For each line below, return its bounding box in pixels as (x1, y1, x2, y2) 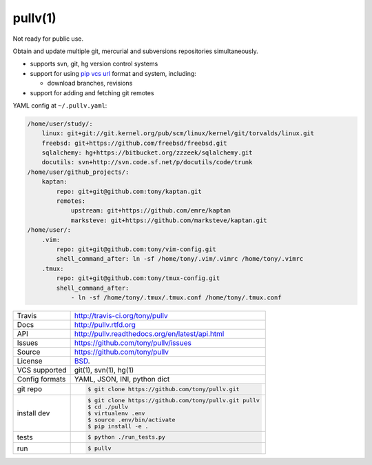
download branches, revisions (47, 79, 133, 88)
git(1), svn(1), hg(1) (74, 365, 134, 375)
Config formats (17, 374, 66, 384)
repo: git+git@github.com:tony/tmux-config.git (56, 275, 220, 282)
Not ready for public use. (12, 34, 84, 43)
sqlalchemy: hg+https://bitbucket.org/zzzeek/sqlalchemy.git (41, 149, 253, 157)
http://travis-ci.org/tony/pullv (74, 310, 168, 320)
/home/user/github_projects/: (27, 168, 130, 176)
